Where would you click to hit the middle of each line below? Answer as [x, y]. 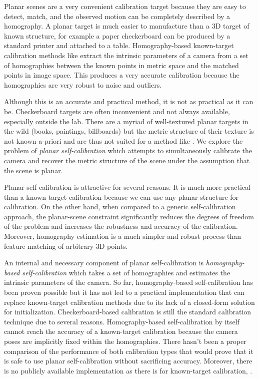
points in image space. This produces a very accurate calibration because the [122, 75]
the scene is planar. [33, 170]
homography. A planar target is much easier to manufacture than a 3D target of [127, 26]
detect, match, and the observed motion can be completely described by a [117, 16]
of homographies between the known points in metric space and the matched [121, 65]
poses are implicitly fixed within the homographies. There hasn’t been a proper [125, 341]
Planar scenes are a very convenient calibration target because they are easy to [125, 6]
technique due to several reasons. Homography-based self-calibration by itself [122, 321]
